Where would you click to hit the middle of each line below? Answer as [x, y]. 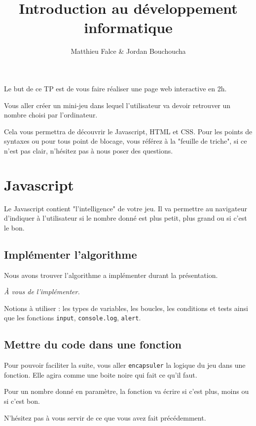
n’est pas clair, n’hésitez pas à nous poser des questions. [89, 150]
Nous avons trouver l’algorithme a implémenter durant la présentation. [111, 275]
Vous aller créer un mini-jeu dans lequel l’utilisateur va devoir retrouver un [117, 105]
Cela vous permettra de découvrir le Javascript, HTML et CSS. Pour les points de [128, 131]
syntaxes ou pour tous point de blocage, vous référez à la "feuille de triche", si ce [126, 141]
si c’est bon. [22, 401]
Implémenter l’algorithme [71, 254]
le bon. [14, 227]
